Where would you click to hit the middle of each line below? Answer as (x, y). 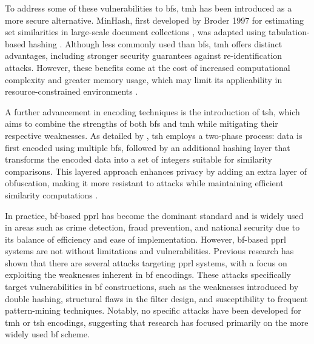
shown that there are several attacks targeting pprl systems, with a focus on (146, 262)
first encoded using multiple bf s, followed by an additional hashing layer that (148, 147)
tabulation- (289, 32)
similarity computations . (52, 194)
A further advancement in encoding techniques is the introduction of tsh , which (152, 111)
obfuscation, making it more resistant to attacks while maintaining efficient (144, 183)
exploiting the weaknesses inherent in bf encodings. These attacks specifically (148, 275)
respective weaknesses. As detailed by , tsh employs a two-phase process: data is (154, 135)
